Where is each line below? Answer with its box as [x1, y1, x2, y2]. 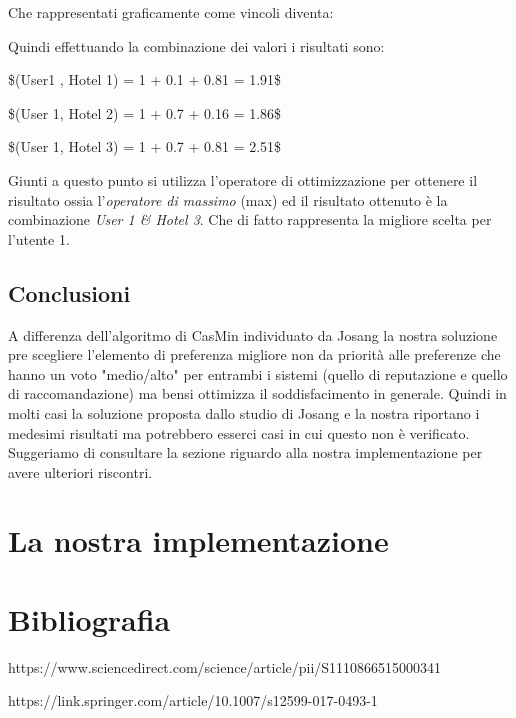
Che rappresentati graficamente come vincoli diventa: [8, 2, 334, 22]
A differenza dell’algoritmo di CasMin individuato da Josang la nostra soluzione [8, 324, 498, 345]
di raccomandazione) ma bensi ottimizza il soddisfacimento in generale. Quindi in [8, 383, 507, 404]
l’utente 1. [8, 228, 70, 249]
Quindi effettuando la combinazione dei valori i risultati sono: [8, 35, 385, 56]
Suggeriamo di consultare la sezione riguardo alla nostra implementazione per [8, 442, 483, 463]
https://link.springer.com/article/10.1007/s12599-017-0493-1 [8, 690, 378, 711]
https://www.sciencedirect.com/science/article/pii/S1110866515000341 [8, 656, 442, 677]
